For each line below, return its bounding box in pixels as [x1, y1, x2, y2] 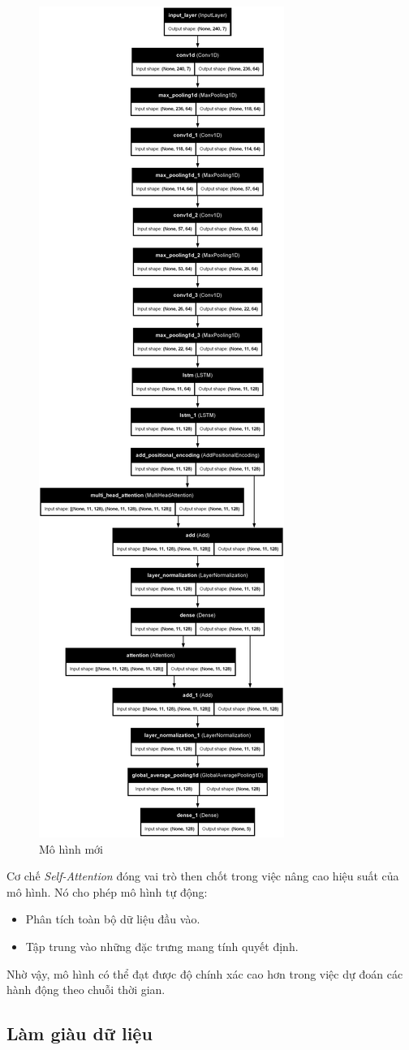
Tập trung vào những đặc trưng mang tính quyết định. [25, 937, 299, 954]
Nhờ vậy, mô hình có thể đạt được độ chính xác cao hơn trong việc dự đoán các [6, 965, 403, 982]
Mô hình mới [39, 840, 103, 857]
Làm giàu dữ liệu [6, 1021, 153, 1046]
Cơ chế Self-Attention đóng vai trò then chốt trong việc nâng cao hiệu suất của [6, 867, 399, 884]
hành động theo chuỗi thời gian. [6, 981, 166, 998]
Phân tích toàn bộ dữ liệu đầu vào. [25, 910, 200, 927]
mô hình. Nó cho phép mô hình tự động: [6, 883, 208, 900]
